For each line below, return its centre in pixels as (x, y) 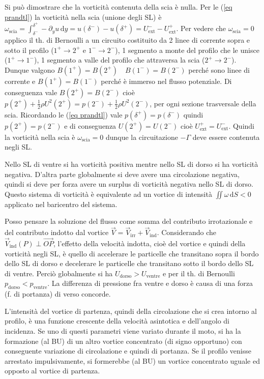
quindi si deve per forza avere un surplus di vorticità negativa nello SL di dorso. (129, 184)
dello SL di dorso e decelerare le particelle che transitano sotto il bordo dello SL (129, 263)
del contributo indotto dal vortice (57, 232)
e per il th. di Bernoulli (199, 273)
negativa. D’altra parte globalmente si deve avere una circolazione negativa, (122, 174)
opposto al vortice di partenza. (52, 371)
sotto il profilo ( (29, 50)
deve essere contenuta (226, 137)
